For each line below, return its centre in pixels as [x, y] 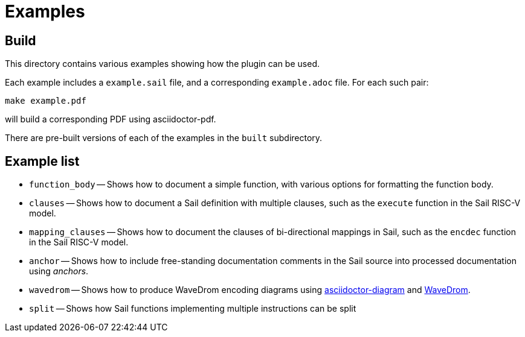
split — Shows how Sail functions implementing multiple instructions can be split [193, 309]
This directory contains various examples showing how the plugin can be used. [162, 64]
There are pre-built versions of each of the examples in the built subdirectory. [164, 138]
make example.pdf [46, 101]
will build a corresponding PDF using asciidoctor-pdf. [111, 119]
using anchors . [59, 271]
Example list [42, 161]
